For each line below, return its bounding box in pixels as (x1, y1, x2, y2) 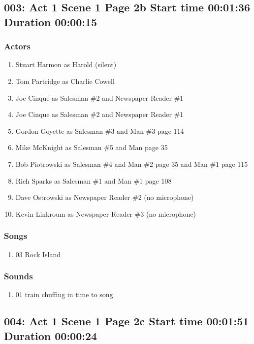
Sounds (4, 270, 33, 282)
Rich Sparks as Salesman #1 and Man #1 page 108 (15, 175, 172, 186)
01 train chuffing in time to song (15, 289, 113, 300)
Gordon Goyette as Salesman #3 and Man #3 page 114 (15, 125, 184, 136)
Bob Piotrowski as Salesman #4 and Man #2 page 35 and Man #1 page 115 (15, 158, 248, 169)
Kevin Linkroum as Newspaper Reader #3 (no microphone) (15, 208, 196, 219)
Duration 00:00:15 (4, 14, 97, 29)
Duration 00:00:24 (4, 328, 97, 343)
